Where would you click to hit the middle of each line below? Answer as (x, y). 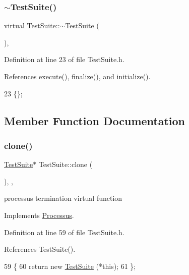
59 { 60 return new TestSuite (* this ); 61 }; (70, 266)
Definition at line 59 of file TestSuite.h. (64, 232)
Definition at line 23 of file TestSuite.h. (64, 59)
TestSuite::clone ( (66, 164)
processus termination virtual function (63, 198)
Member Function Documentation (95, 120)
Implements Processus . (39, 215)
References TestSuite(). (40, 249)
